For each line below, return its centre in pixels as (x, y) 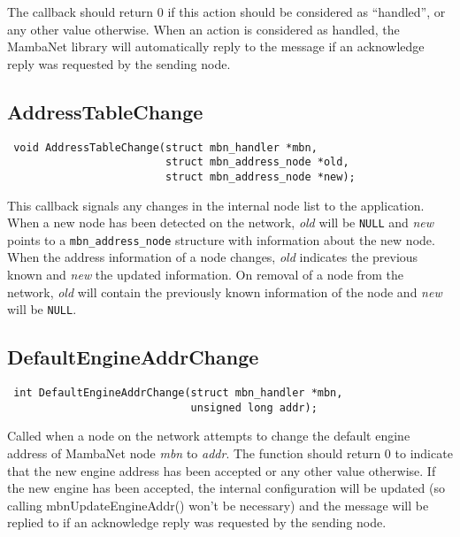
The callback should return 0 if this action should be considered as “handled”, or (226, 12)
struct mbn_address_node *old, (257, 162)
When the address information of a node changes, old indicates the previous (213, 257)
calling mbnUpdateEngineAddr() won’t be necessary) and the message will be (218, 505)
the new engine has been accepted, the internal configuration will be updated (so (226, 488)
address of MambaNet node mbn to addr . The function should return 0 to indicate (230, 453)
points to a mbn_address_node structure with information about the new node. (221, 239)
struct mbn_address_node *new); (260, 176)
